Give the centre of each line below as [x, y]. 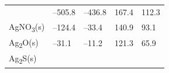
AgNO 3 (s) [27, 27]
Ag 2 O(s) [24, 43]
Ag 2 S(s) [23, 59]
